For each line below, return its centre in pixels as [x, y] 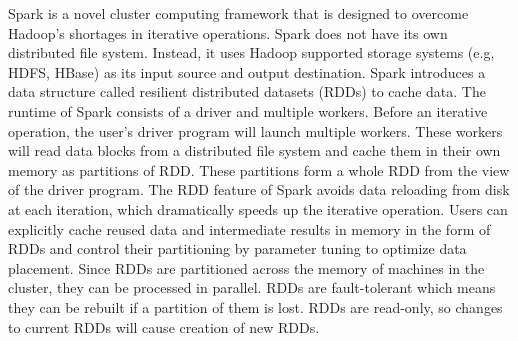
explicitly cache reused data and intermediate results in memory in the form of [249, 228]
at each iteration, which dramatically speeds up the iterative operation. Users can [258, 208]
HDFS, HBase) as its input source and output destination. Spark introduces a [247, 71]
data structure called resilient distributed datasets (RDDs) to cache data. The [247, 91]
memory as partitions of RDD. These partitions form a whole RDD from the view [259, 169]
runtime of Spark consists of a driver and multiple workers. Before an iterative [248, 110]
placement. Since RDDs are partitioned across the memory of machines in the [246, 267]
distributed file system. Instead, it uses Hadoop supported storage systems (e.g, [251, 52]
